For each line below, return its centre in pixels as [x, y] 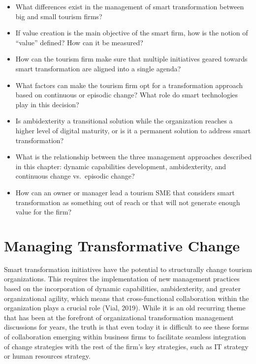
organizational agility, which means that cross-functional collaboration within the [127, 298]
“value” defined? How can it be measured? [79, 42]
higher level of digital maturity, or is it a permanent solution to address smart [133, 130]
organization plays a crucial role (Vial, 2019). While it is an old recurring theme [125, 308]
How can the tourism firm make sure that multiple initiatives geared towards [131, 59]
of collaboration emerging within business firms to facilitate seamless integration [125, 336]
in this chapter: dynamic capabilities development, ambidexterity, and [121, 166]
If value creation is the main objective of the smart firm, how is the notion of [132, 33]
